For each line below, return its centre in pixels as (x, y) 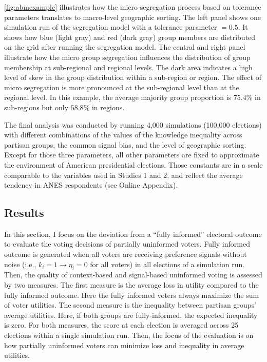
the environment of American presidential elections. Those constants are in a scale (133, 164)
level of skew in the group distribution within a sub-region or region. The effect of (133, 77)
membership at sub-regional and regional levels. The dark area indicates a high (128, 67)
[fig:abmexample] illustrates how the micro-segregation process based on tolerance (133, 7)
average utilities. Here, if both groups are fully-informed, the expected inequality (131, 315)
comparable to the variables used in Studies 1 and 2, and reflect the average (123, 175)
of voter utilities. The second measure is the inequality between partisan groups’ (130, 305)
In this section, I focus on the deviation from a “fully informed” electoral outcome (133, 234)
